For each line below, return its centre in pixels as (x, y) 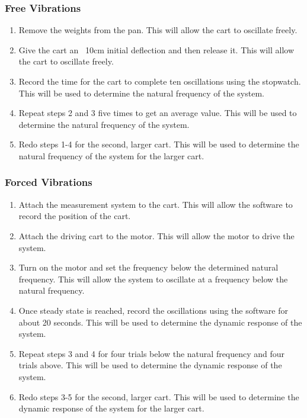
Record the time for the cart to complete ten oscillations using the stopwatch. (160, 81)
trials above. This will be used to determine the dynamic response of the (150, 365)
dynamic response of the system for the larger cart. (111, 408)
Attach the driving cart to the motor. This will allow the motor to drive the (156, 235)
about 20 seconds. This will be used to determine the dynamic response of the (160, 322)
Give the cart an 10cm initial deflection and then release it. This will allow (156, 49)
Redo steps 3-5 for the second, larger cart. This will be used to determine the (159, 396)
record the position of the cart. (75, 216)
